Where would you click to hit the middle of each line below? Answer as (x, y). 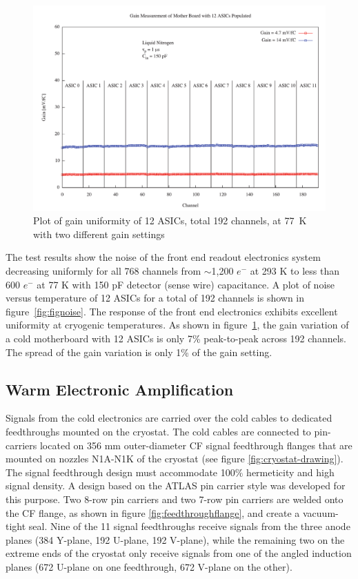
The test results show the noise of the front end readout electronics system (163, 257)
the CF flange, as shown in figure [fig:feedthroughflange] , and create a (153, 512)
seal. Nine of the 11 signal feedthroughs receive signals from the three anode (189, 526)
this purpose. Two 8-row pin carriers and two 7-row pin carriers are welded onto (175, 499)
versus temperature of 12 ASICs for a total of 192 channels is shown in (155, 298)
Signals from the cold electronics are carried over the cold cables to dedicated (169, 418)
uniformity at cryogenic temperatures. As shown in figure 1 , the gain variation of (177, 325)
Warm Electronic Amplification (120, 389)
